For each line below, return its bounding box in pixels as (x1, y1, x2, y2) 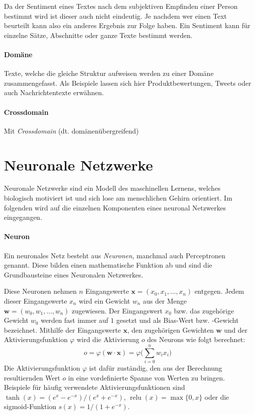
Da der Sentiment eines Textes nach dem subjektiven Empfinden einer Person (4, 1, 238, 11)
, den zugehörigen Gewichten (127, 324, 214, 335)
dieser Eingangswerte (4, 296, 67, 306)
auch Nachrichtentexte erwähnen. (4, 87, 104, 98)
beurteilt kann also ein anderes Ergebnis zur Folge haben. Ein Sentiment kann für (4, 20, 251, 31)
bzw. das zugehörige (173, 305, 234, 315)
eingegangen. (4, 212, 42, 222)
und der (224, 324, 248, 335)
